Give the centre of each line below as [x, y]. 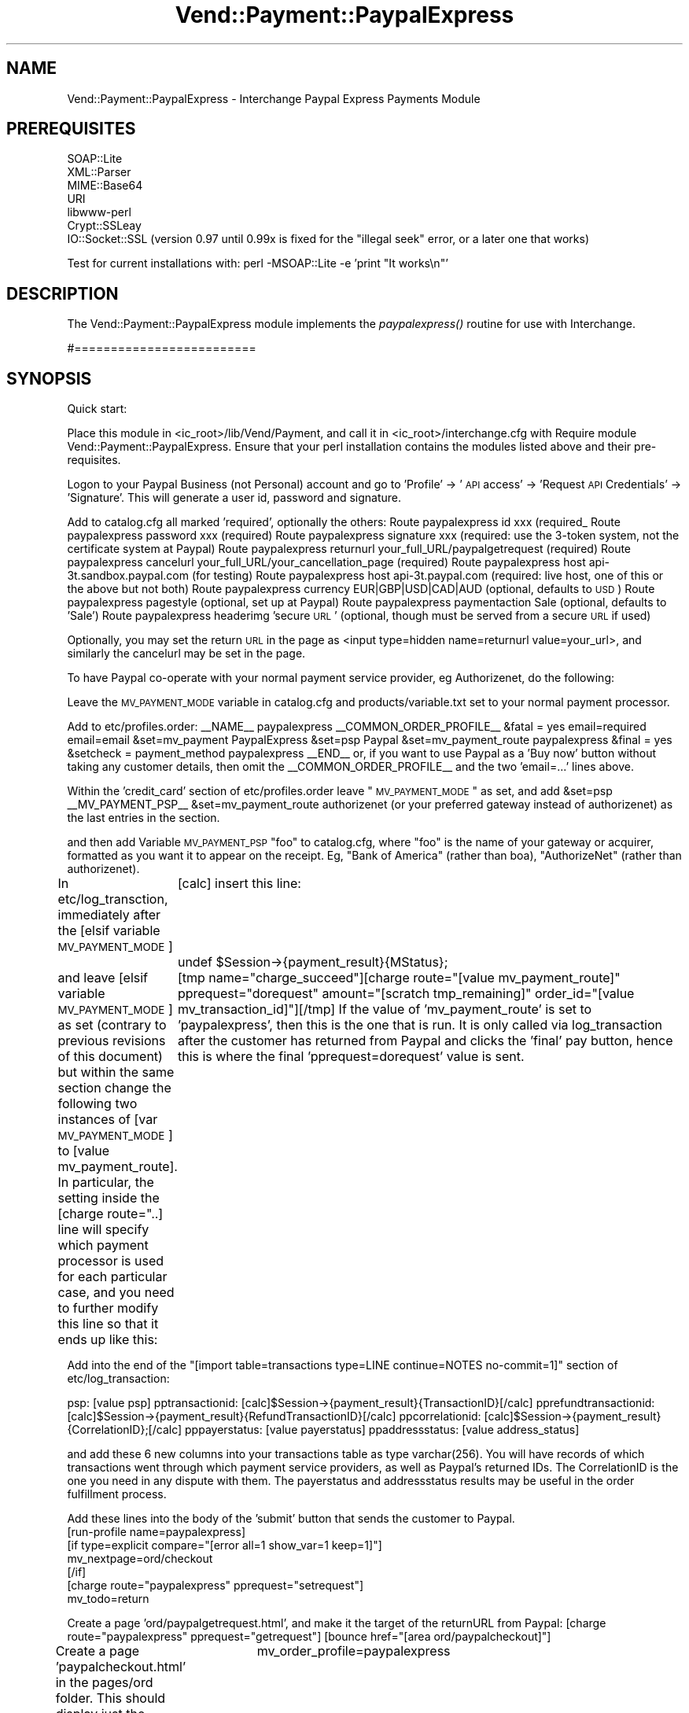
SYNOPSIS [49, 378]
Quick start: [97, 409]
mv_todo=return [108, 1599]
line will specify [103, 1230]
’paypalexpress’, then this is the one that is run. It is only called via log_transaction [420, 1025]
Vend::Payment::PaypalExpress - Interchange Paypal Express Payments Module [274, 98]
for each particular [112, 1277]
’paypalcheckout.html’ [121, 1667]
